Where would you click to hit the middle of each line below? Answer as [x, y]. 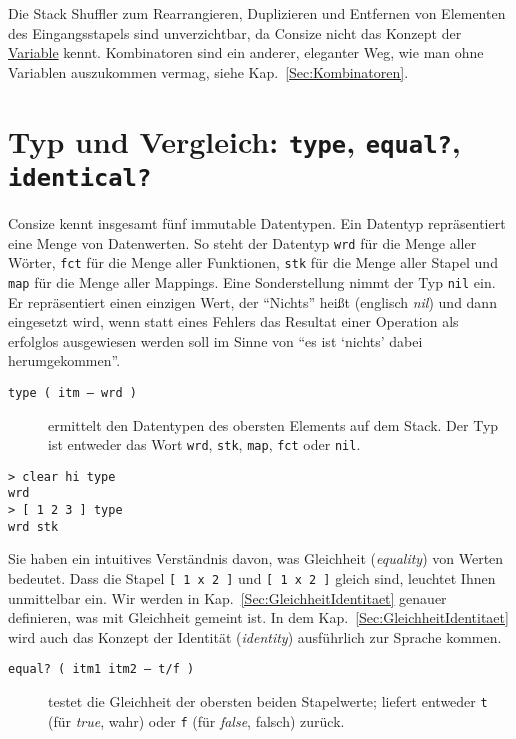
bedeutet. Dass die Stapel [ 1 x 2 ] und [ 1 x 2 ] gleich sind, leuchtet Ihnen [252, 578]
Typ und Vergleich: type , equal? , [234, 140]
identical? [80, 177]
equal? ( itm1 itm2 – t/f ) [101, 669]
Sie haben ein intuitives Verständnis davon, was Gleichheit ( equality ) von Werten [256, 558]
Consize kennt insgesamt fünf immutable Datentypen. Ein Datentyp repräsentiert [257, 222]
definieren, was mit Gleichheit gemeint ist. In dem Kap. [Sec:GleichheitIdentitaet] [258, 617]
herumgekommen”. [64, 360]
